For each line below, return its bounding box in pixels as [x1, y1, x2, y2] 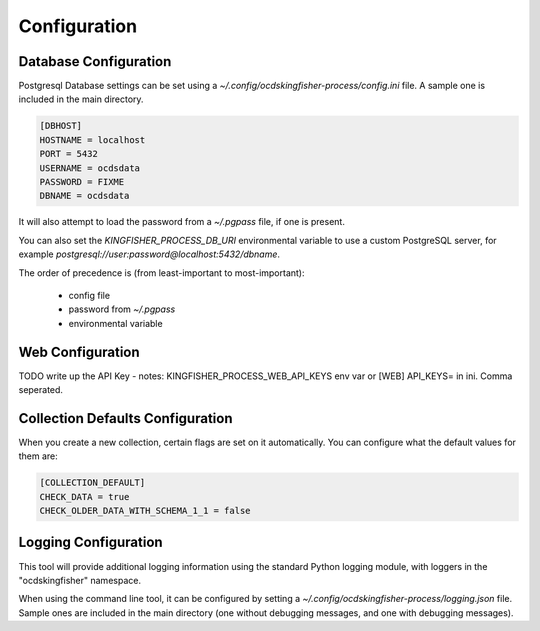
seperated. [18, 384, 64, 396]
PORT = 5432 [39, 148, 99, 160]
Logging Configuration [18, 534, 164, 551]
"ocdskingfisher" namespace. [18, 574, 142, 586]
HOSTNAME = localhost [39, 134, 146, 145]
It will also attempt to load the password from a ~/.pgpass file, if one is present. [18, 216, 345, 228]
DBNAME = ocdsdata [39, 190, 130, 202]
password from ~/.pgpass [68, 303, 176, 315]
